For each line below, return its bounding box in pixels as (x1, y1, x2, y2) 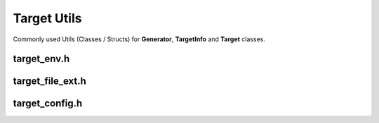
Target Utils (13, 10, 82, 26)
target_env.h (13, 53, 70, 65)
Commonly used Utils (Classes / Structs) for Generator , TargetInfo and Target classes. (13, 35, 266, 43)
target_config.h (13, 98, 83, 110)
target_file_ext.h (13, 75, 87, 87)
